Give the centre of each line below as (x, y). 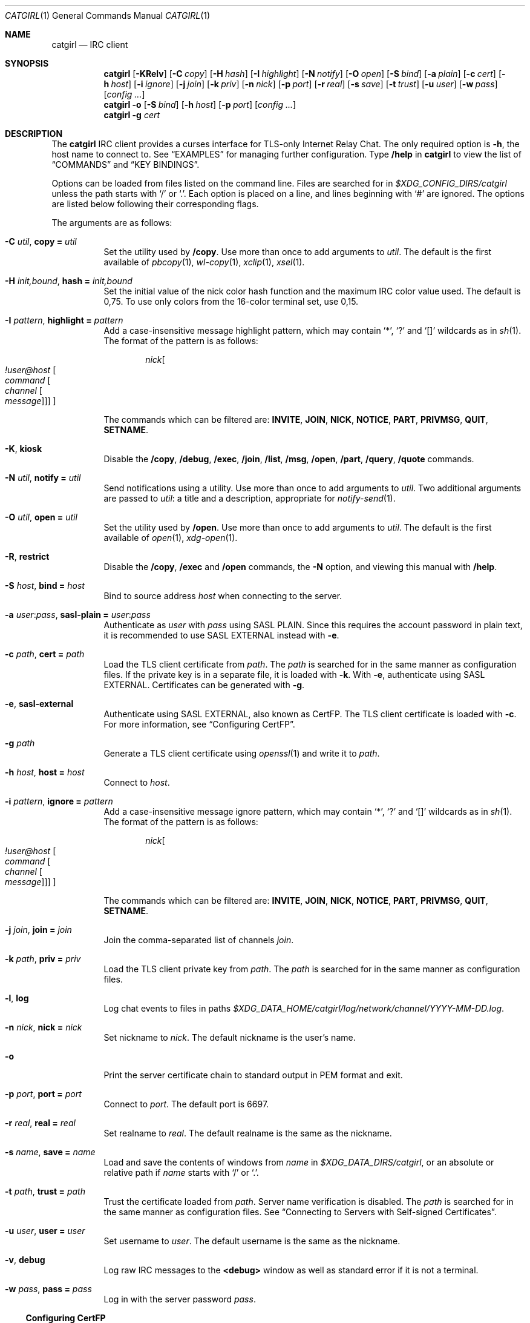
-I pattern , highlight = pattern (64, 320)
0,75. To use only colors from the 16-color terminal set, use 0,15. (231, 301)
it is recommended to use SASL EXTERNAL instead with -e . (221, 635)
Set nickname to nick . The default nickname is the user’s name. (230, 1037)
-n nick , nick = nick (44, 1027)
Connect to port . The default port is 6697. (186, 1104)
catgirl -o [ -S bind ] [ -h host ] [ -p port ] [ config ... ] (200, 104)
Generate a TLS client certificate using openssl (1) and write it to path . (242, 753)
